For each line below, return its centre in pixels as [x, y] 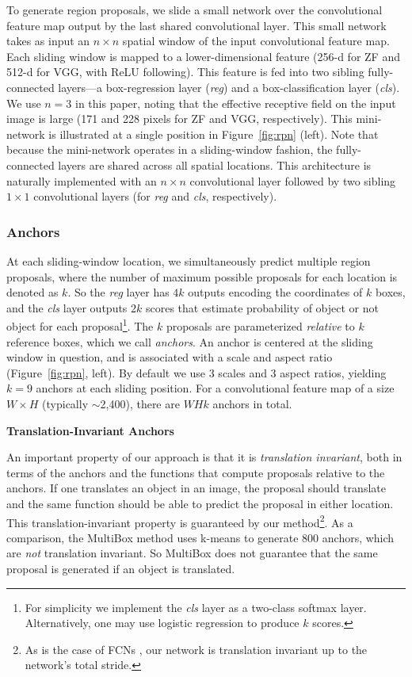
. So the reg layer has [118, 292]
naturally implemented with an [82, 180]
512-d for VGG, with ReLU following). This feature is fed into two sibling [185, 72]
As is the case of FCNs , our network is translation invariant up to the [196, 649]
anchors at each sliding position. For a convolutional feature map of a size [215, 388]
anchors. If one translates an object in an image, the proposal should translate [196, 488]
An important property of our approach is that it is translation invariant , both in [204, 457]
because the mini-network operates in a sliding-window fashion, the [170, 149]
